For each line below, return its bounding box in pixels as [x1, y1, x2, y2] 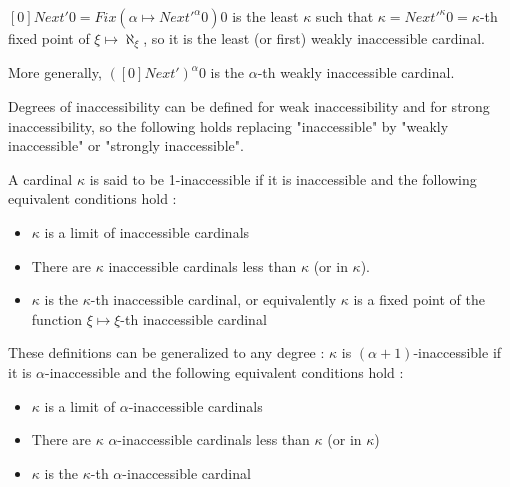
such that [315, 6, 374, 26]
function [31, 308, 82, 329]
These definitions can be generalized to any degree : [8, 342, 325, 363]
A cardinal [8, 168, 73, 189]
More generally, [8, 62, 102, 83]
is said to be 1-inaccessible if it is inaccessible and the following [89, 168, 477, 189]
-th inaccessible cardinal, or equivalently [90, 289, 337, 310]
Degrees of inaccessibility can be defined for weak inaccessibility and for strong [8, 96, 490, 117]
